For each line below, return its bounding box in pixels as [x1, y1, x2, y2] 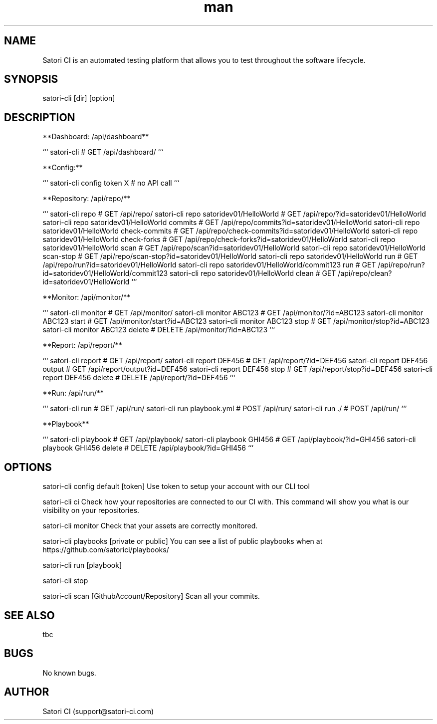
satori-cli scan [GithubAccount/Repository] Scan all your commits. [42, 592, 260, 601]
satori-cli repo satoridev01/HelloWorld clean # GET [170, 269, 336, 278]
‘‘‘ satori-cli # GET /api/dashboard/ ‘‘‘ [42, 148, 164, 157]
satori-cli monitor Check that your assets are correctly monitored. [42, 521, 258, 530]
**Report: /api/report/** [42, 341, 122, 350]
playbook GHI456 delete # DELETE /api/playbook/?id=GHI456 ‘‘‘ [42, 444, 253, 453]
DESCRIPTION [4, 111, 75, 124]
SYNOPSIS [4, 73, 58, 86]
